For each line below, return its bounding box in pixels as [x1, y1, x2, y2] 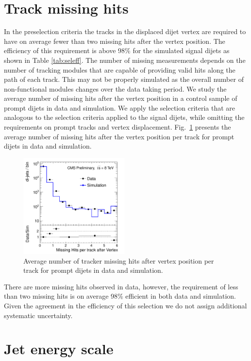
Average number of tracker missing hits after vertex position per [23, 255, 214, 266]
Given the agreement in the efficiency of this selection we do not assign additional [4, 301, 247, 310]
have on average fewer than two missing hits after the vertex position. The [4, 36, 225, 46]
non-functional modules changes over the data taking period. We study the [4, 83, 227, 94]
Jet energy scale [4, 339, 114, 359]
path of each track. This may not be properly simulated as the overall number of [4, 74, 244, 84]
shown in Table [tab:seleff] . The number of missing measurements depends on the [4, 55, 246, 65]
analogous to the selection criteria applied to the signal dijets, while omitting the [4, 112, 245, 122]
